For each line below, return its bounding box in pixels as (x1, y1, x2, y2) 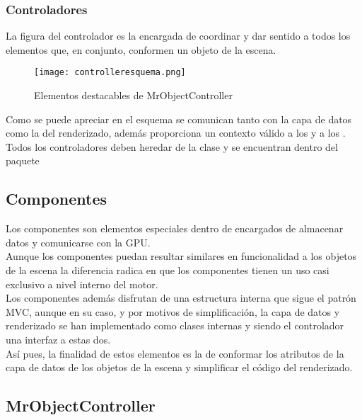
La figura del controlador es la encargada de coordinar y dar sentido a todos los (6, 28, 351, 43)
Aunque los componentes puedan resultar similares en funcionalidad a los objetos (6, 249, 357, 263)
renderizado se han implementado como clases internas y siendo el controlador (6, 318, 344, 333)
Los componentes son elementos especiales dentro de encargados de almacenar (6, 221, 344, 236)
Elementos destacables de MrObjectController (34, 88, 233, 103)
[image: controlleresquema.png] (34, 67, 186, 78)
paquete (6, 153, 40, 168)
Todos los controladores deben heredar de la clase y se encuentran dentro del (6, 139, 338, 154)
